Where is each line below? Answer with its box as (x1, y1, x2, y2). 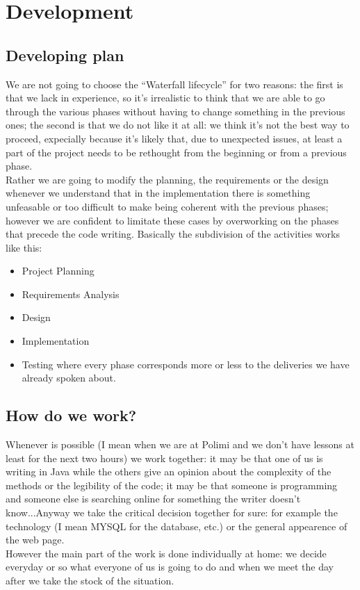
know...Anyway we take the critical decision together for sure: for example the (6, 505, 338, 520)
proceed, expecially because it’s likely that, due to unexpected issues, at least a (6, 131, 343, 145)
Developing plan (6, 44, 124, 65)
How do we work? (6, 404, 137, 426)
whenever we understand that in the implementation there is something (6, 186, 311, 200)
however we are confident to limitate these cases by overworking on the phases (6, 213, 339, 227)
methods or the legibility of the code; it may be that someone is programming (6, 477, 338, 492)
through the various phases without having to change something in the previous (6, 104, 345, 118)
